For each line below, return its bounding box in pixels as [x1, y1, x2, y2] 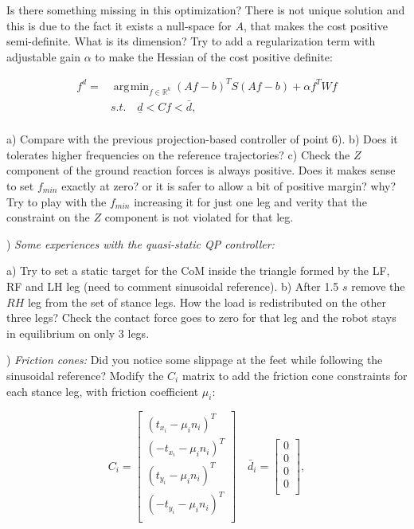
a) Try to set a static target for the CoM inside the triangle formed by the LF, [6, 262, 390, 279]
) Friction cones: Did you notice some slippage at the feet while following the [6, 351, 383, 368]
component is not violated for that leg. [104, 209, 294, 225]
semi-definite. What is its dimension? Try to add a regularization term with [6, 33, 376, 49]
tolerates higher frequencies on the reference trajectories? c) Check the [6, 146, 350, 163]
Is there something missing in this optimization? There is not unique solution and [6, 2, 405, 18]
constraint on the [6, 209, 90, 225]
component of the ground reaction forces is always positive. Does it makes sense [6, 162, 396, 178]
